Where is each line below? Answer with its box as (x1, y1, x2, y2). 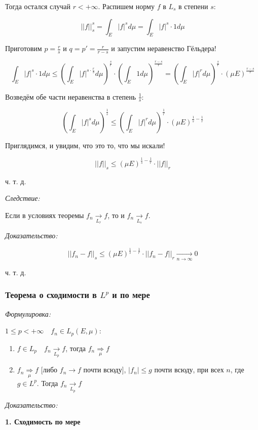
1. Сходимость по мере (5, 416, 81, 427)
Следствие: (5, 193, 40, 203)
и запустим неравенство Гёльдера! (111, 43, 216, 54)
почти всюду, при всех (154, 364, 224, 375)
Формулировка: (5, 308, 51, 319)
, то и (107, 209, 125, 220)
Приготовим (5, 43, 42, 54)
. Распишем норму (98, 1, 155, 11)
